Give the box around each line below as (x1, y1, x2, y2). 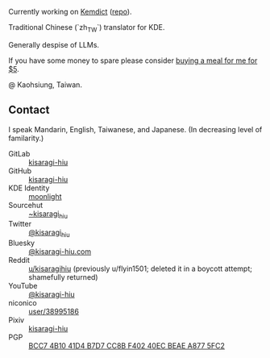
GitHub (8, 165, 32, 176)
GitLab (8, 148, 31, 158)
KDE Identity (8, 183, 50, 193)
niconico (8, 298, 38, 308)
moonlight (28, 191, 62, 201)
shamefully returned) (28, 273, 98, 282)
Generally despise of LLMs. (8, 40, 99, 49)
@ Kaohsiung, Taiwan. (8, 80, 83, 89)
